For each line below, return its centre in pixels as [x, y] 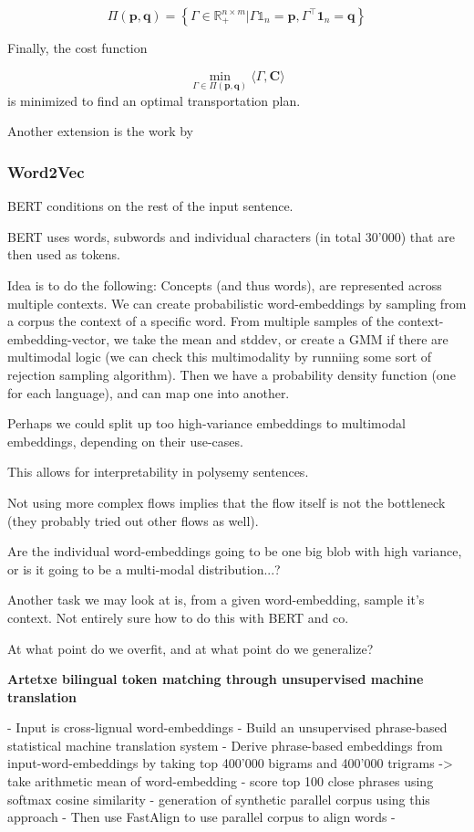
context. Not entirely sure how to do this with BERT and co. [178, 617]
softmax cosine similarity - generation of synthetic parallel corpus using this [219, 799]
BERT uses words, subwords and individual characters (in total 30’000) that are [231, 236]
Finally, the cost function [77, 47]
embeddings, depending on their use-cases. [125, 441]
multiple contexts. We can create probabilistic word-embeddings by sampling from [237, 303]
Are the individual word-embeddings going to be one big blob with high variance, [235, 551]
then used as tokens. [64, 254]
